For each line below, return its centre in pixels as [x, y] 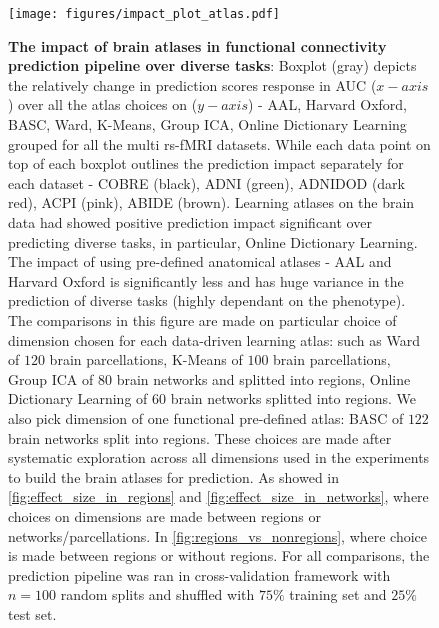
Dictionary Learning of [78, 398]
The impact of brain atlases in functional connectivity [197, 45]
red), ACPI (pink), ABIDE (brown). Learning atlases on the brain [211, 202]
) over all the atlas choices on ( [103, 104]
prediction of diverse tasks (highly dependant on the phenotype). [207, 300]
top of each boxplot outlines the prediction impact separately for [206, 163]
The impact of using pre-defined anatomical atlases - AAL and [200, 261]
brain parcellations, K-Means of [146, 359]
